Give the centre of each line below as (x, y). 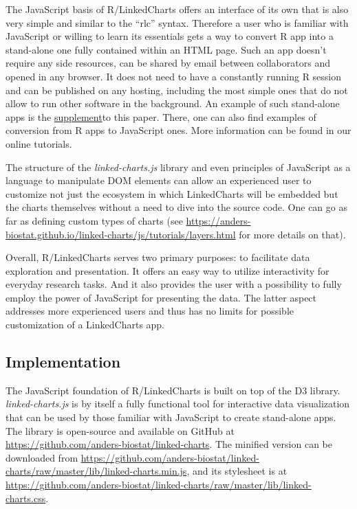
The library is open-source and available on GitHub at (120, 430)
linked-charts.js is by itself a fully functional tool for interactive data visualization (178, 404)
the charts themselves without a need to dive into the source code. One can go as (176, 207)
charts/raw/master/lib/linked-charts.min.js (96, 471)
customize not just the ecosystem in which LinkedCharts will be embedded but (172, 193)
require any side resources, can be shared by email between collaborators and (168, 63)
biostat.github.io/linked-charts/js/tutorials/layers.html (121, 234)
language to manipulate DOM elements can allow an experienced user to (159, 180)
